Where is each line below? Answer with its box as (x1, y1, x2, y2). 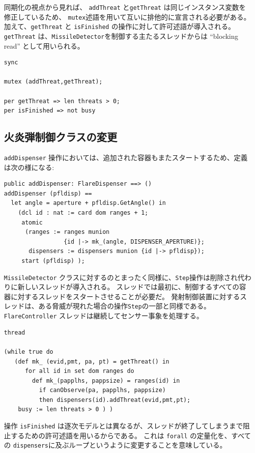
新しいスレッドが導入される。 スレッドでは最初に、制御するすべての (17, 282, 239, 292)
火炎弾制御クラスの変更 (4, 129, 117, 144)
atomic (21, 219, 43, 226)
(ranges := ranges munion (25, 228, 110, 236)
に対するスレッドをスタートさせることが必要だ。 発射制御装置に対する (10, 291, 240, 301)
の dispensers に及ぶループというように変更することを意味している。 (4, 440, 227, 450)
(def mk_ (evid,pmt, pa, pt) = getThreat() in (14, 358, 170, 365)
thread (4, 329, 25, 336)
